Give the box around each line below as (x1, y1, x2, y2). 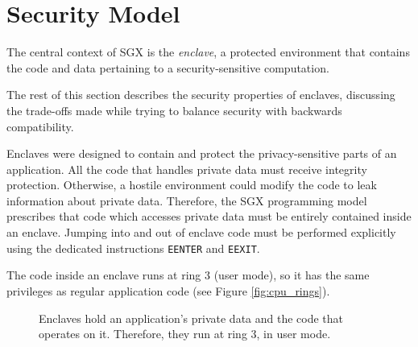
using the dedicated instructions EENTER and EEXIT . (6, 239, 260, 256)
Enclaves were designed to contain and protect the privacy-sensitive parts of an (6, 145, 397, 162)
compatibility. (6, 118, 74, 134)
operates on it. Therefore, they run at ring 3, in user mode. (39, 325, 331, 342)
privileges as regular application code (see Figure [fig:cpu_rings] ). (6, 282, 330, 299)
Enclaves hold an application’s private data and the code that (39, 309, 344, 326)
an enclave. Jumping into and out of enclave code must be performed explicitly (6, 224, 396, 241)
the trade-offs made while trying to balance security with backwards (6, 101, 342, 118)
